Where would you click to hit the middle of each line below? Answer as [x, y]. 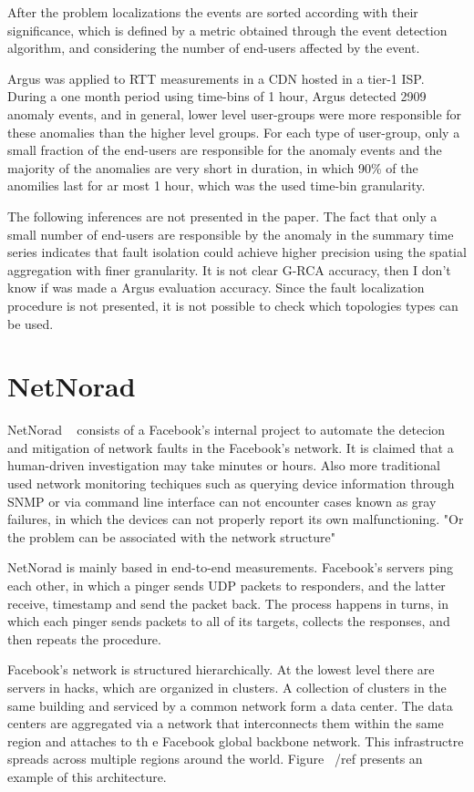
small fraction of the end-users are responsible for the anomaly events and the [225, 150]
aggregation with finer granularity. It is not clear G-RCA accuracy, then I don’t [229, 269]
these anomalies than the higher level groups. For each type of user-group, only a [234, 132]
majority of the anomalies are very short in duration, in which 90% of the [213, 167]
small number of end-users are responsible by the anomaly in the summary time [231, 234]
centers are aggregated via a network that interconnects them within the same [226, 723]
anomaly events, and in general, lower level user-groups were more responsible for [235, 113]
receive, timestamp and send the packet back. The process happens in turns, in [228, 603]
